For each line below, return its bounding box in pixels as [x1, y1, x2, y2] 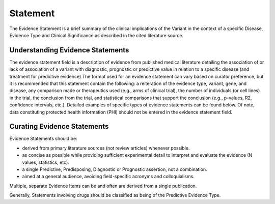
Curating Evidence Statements [9, 122, 109, 131]
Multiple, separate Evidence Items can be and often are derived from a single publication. [9, 183, 197, 189]
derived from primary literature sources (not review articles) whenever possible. [22, 145, 190, 151]
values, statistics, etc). [22, 159, 70, 165]
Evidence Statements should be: [9, 135, 77, 142]
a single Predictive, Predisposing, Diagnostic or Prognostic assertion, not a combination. [22, 166, 207, 172]
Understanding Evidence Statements [9, 46, 129, 54]
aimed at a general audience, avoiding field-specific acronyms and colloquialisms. [22, 173, 195, 180]
